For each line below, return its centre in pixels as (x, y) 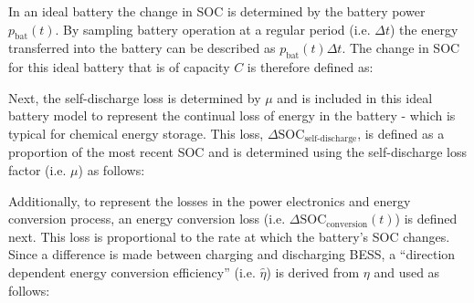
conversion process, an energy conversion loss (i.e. (147, 219)
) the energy (424, 29)
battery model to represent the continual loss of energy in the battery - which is (232, 115)
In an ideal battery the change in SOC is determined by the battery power (217, 11)
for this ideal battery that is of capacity (119, 67)
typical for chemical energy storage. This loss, (136, 133)
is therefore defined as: (310, 67)
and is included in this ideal (355, 97)
